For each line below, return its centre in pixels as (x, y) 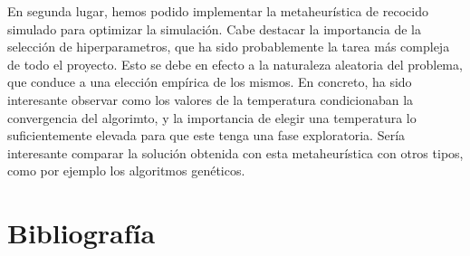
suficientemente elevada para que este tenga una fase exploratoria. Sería (206, 135)
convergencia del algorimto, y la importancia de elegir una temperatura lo (212, 117)
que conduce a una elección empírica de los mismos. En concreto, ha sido (210, 82)
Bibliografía (82, 233)
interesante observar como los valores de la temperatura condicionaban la (211, 99)
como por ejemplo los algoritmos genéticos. (126, 171)
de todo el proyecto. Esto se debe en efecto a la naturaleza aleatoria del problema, (235, 64)
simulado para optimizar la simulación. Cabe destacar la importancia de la (214, 28)
